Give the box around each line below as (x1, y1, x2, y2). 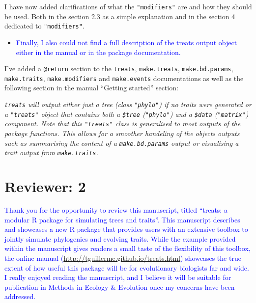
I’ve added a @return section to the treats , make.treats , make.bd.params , (4, 63, 233, 74)
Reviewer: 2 (4, 176, 86, 196)
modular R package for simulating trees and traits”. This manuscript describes (4, 214, 240, 224)
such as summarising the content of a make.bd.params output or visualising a (4, 138, 239, 148)
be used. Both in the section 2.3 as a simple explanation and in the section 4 (4, 11, 235, 21)
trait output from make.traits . (4, 147, 98, 158)
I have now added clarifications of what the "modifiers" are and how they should (4, 1, 252, 11)
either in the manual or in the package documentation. (16, 47, 181, 57)
